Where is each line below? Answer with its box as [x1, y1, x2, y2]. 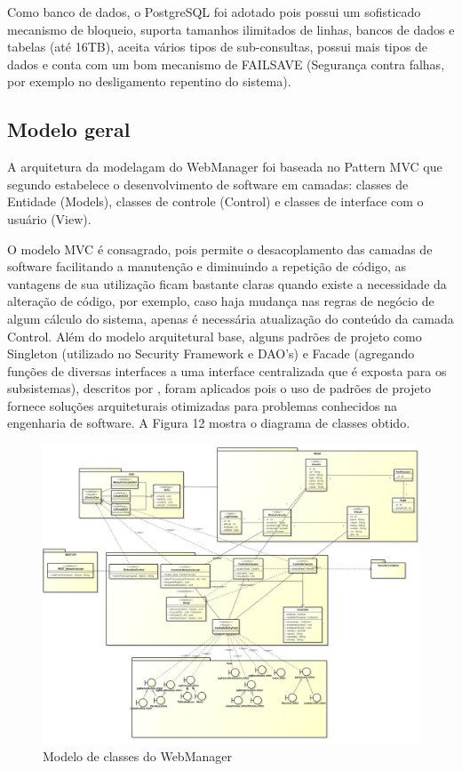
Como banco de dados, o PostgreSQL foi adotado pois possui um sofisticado [7, 3, 421, 20]
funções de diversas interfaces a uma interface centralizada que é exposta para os [7, 361, 447, 380]
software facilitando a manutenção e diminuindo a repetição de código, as [7, 257, 407, 276]
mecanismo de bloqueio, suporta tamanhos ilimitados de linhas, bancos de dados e [7, 20, 455, 38]
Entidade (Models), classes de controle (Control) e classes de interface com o [7, 192, 424, 211]
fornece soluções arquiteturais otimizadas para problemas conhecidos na [7, 396, 397, 414]
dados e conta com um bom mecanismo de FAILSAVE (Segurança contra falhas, [7, 54, 445, 73]
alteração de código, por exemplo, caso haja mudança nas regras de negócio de [7, 292, 434, 310]
